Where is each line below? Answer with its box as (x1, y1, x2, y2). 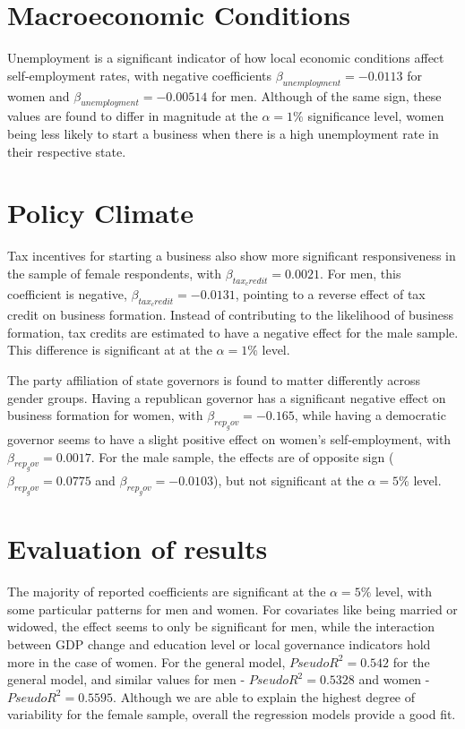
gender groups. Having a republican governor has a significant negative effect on (7, 388, 446, 407)
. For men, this (319, 263, 401, 282)
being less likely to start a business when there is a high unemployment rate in (7, 124, 439, 142)
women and (7, 86, 70, 105)
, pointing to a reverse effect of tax (235, 285, 426, 304)
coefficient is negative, (7, 285, 127, 304)
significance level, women (307, 107, 444, 125)
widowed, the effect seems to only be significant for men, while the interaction (7, 617, 435, 636)
